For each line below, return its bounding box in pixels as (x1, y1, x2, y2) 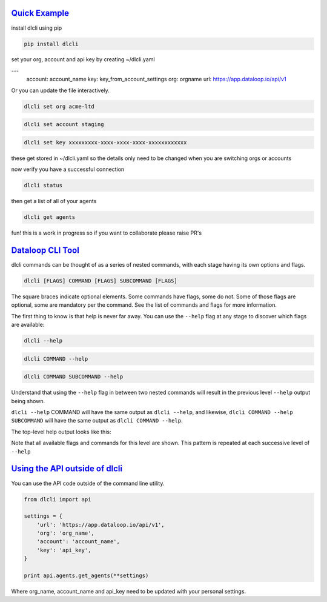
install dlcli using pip (11, 24, 62, 32)
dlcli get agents (24, 214, 76, 221)
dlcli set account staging (24, 121, 104, 128)
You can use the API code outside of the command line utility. (11, 480, 165, 487)
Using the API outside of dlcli (11, 464, 123, 474)
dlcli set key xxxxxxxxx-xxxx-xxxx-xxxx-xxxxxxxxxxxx (24, 139, 187, 145)
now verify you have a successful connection (11, 166, 125, 173)
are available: (11, 321, 45, 329)
